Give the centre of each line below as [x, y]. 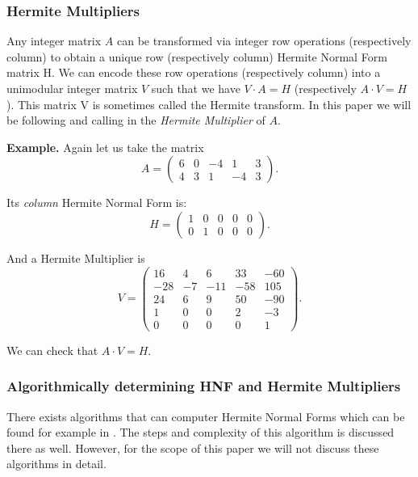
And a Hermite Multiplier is [76, 257]
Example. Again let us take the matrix [105, 147]
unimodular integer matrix [72, 88]
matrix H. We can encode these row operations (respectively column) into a [194, 72]
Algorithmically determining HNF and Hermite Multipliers [204, 386]
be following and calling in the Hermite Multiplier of [136, 120]
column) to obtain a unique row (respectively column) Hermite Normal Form [197, 56]
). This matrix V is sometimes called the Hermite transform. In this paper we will [209, 104]
